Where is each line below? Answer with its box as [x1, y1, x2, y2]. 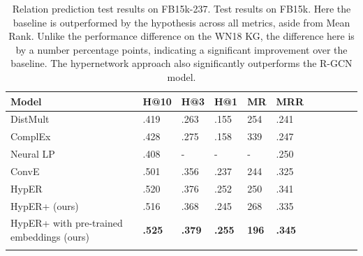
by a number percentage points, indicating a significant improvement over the [15, 42, 348, 57]
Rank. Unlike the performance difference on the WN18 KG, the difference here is [8, 29, 355, 43]
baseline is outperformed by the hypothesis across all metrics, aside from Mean [13, 15, 350, 29]
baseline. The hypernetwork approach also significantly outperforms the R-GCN [10, 56, 353, 70]
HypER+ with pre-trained [10, 216, 123, 230]
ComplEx [10, 129, 51, 144]
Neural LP [10, 146, 55, 161]
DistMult [10, 112, 50, 126]
